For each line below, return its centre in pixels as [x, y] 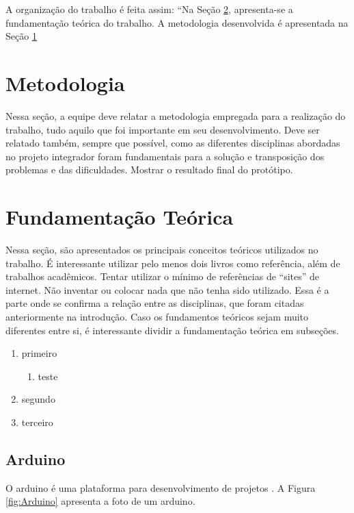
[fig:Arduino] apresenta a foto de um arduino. [100, 501]
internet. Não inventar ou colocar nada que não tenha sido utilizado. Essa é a [167, 289]
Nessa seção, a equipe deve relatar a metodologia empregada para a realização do [176, 115]
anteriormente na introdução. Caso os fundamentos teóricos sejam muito [157, 316]
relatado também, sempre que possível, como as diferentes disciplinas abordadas [173, 143]
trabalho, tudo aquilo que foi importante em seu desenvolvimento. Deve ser [163, 129]
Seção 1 [21, 36]
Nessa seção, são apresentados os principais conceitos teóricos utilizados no [162, 249]
